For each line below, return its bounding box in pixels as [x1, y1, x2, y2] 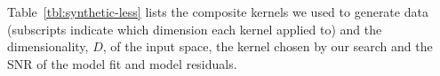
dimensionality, [7, 37, 89, 56]
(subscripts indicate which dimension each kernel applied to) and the [7, 19, 382, 38]
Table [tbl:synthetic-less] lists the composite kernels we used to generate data [7, 3, 428, 20]
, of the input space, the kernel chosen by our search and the [102, 37, 433, 56]
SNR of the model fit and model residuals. [7, 54, 237, 72]
